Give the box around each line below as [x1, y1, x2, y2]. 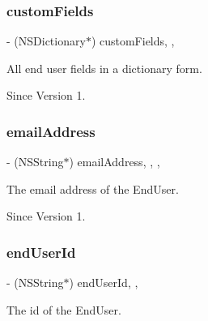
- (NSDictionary [6, 32, 86, 49]
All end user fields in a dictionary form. [6, 59, 202, 76]
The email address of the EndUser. [6, 180, 179, 197]
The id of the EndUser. [6, 301, 121, 318]
